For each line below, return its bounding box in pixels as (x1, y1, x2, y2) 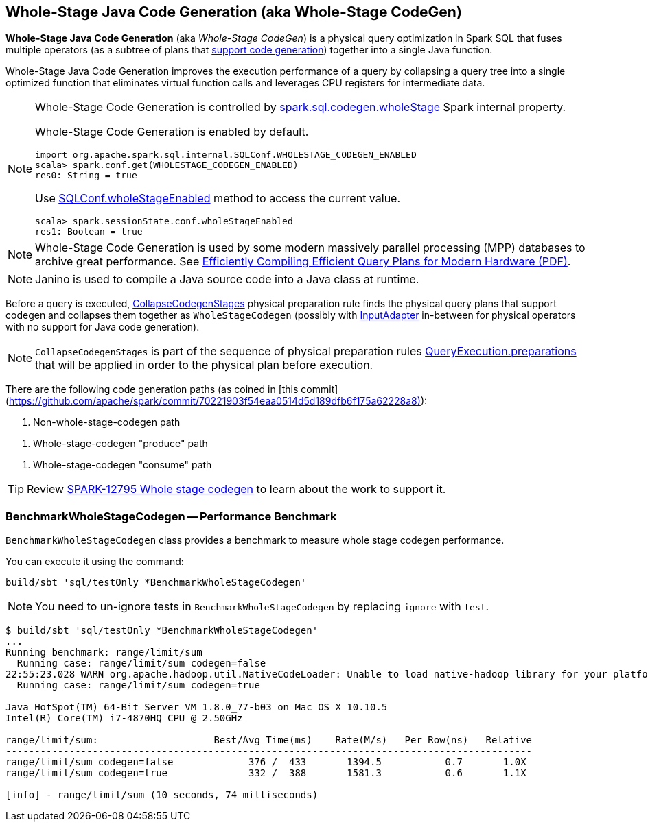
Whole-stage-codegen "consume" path (33, 459, 212, 471)
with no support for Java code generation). (5, 321, 200, 333)
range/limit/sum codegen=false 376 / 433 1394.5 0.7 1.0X (5, 756, 526, 768)
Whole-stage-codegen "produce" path (33, 438, 208, 450)
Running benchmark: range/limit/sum (5, 647, 202, 658)
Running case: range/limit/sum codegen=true (16, 680, 260, 691)
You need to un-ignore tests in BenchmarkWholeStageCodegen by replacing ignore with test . (35, 599, 489, 614)
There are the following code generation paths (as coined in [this (5, 383, 299, 396)
